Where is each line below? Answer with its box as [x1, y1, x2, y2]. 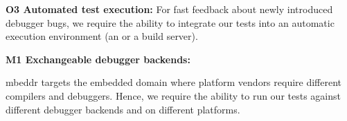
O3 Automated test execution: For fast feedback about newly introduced [6, 2, 333, 16]
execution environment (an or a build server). [6, 29, 198, 43]
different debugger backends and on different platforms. [6, 102, 240, 116]
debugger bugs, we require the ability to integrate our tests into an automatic [6, 15, 335, 30]
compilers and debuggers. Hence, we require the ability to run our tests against [6, 88, 341, 102]
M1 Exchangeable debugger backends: [6, 52, 190, 66]
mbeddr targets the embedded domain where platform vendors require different [6, 75, 342, 89]
